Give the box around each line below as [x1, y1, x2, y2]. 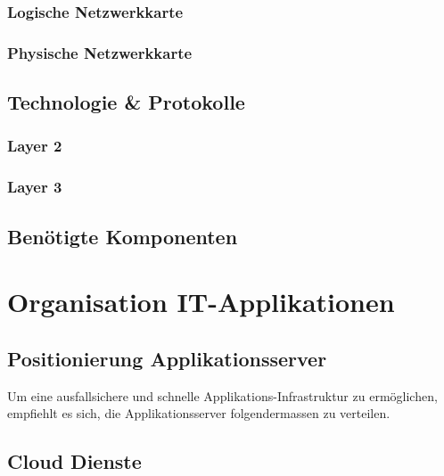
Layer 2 [7, 135, 62, 157]
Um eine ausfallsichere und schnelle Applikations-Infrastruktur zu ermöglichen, [7, 386, 438, 405]
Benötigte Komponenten [7, 222, 238, 250]
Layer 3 [7, 176, 62, 198]
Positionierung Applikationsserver [7, 344, 327, 372]
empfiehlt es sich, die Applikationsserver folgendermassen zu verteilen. [7, 404, 391, 423]
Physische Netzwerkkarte [7, 41, 193, 63]
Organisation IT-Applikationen [7, 283, 395, 320]
